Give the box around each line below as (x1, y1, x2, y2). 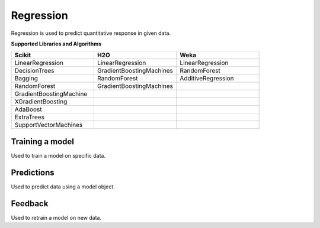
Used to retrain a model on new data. (11, 214, 102, 221)
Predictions (11, 167, 55, 177)
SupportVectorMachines (14, 121, 83, 129)
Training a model (11, 136, 74, 146)
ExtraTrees (14, 113, 44, 121)
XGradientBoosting (14, 97, 68, 106)
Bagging (14, 74, 38, 83)
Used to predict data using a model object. (11, 183, 115, 190)
